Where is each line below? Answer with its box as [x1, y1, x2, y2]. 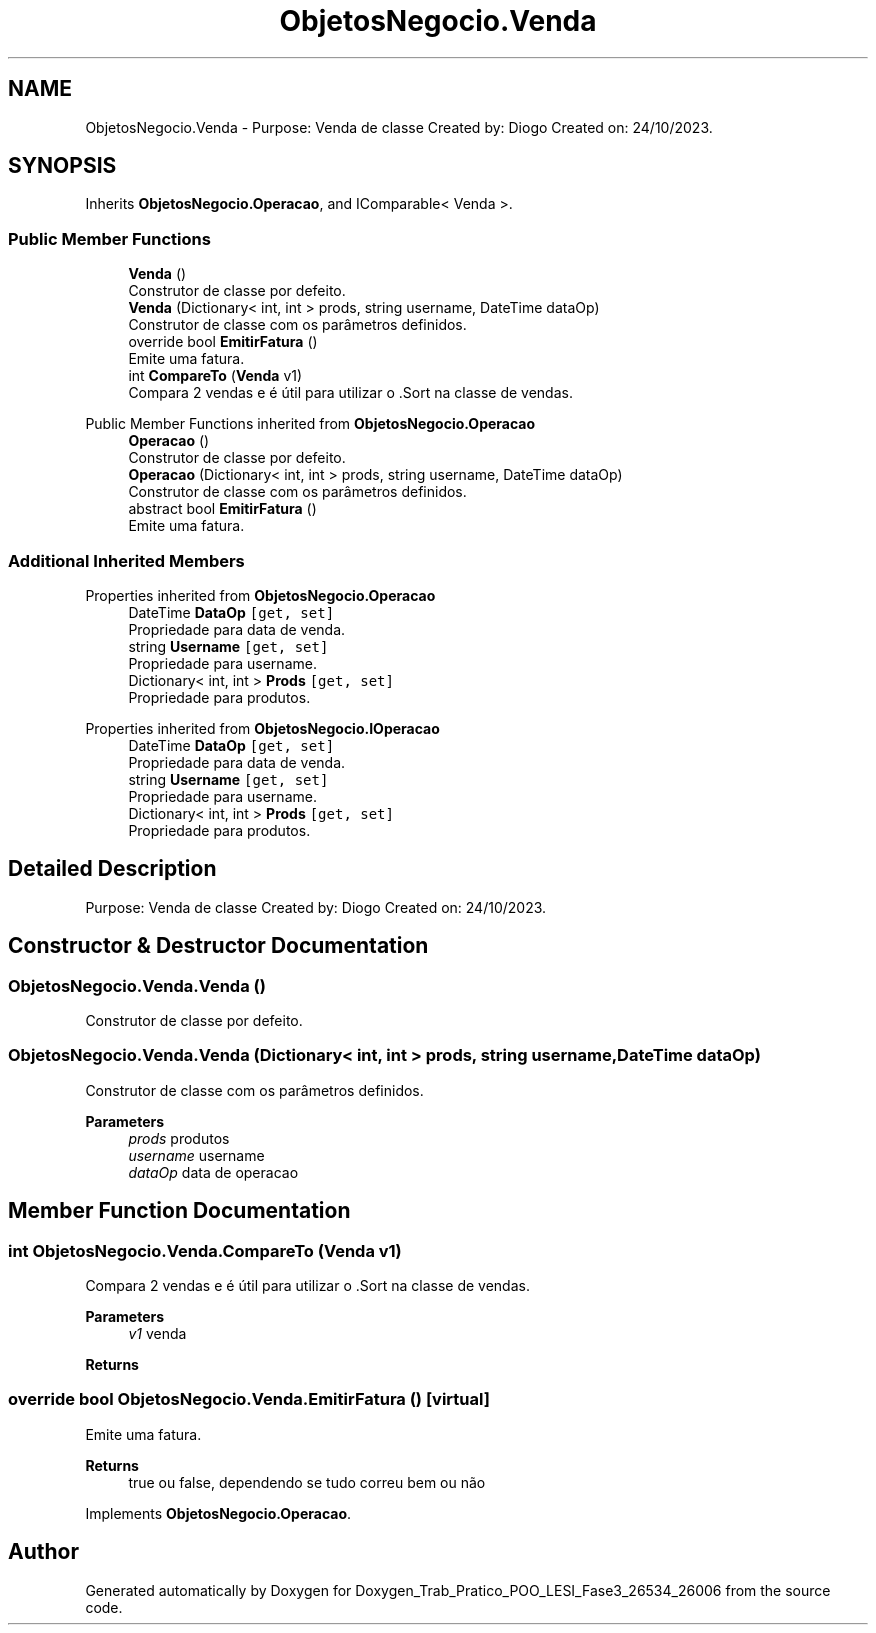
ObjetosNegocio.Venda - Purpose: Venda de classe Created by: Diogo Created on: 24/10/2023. [85, 118, 713, 136]
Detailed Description [8, 856, 217, 882]
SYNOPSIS [8, 153, 117, 179]
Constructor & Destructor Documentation [8, 933, 429, 959]
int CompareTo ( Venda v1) [128, 367, 303, 385]
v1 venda [128, 1324, 187, 1342]
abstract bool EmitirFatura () [128, 500, 317, 518]
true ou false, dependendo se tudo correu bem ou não [128, 1473, 486, 1491]
